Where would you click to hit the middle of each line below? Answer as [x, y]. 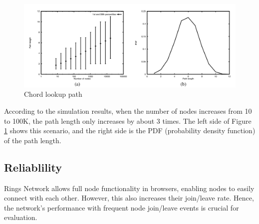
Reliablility [33, 167]
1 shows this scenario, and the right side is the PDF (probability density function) [130, 130]
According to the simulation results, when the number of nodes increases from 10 [128, 111]
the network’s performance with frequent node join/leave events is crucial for [122, 207]
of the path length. [33, 140]
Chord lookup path [53, 94]
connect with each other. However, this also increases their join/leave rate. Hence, [129, 198]
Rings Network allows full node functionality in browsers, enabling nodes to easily [129, 188]
